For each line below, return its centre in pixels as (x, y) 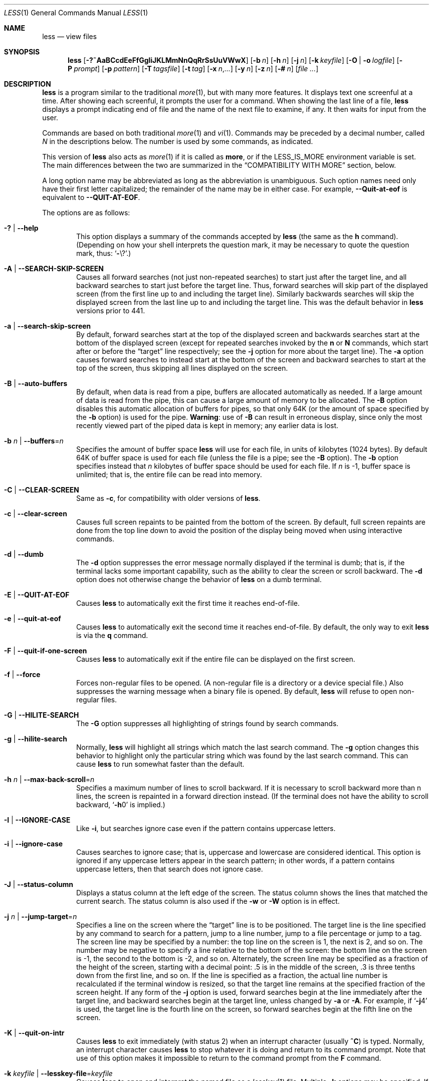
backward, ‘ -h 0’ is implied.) (121, 805)
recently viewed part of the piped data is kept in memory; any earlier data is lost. (207, 425)
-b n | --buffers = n (34, 441)
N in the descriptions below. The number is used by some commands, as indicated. (178, 141)
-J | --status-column (39, 884)
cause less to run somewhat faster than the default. (160, 764)
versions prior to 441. (111, 311)
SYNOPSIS (22, 52)
